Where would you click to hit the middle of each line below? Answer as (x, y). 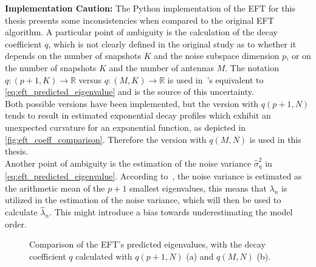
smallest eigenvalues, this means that (198, 188)
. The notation (252, 67)
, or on (299, 56)
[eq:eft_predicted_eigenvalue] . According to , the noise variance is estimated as (153, 176)
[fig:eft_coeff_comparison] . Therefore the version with (106, 139)
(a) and (200, 256)
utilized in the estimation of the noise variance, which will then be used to (143, 200)
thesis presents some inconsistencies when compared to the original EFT (139, 20)
